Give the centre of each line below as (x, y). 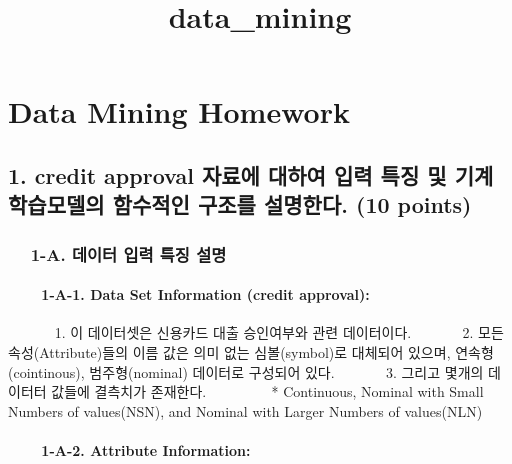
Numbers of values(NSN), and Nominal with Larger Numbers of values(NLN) (245, 410)
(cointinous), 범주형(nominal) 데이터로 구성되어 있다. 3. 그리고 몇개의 (246, 371)
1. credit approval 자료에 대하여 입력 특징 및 (227, 174)
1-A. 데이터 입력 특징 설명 (128, 253)
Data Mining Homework (179, 111)
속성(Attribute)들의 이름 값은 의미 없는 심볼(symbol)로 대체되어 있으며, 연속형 (251, 351)
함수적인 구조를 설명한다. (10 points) (292, 204)
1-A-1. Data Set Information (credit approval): (205, 294)
